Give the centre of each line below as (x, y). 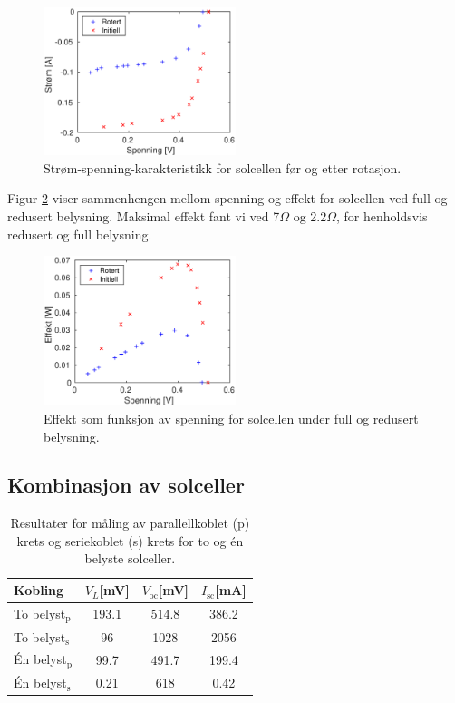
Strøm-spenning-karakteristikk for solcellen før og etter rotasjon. (223, 167)
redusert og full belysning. (80, 234)
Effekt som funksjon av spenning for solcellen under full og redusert (231, 418)
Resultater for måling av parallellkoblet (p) (130, 523)
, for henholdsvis (382, 215)
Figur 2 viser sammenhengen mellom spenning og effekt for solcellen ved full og (227, 198)
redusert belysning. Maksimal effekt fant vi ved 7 (144, 215)
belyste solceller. (130, 558)
